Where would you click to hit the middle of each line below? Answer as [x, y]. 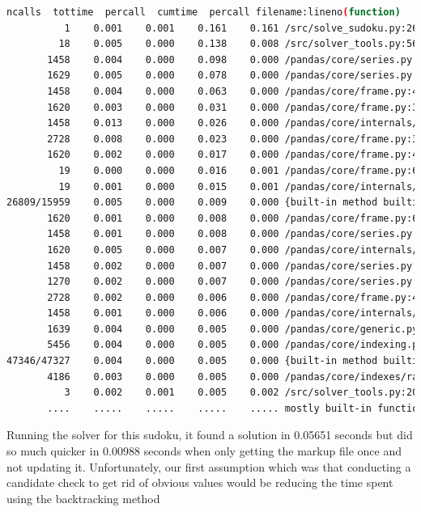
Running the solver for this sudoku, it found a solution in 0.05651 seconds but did [210, 435]
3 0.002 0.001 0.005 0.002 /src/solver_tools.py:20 [241, 393]
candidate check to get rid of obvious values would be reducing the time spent [200, 482]
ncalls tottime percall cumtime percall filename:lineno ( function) [204, 12]
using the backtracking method [83, 498]
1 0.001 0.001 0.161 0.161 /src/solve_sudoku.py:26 [241, 28]
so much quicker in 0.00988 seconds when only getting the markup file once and [204, 451]
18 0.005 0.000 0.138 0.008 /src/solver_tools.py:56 [238, 44]
